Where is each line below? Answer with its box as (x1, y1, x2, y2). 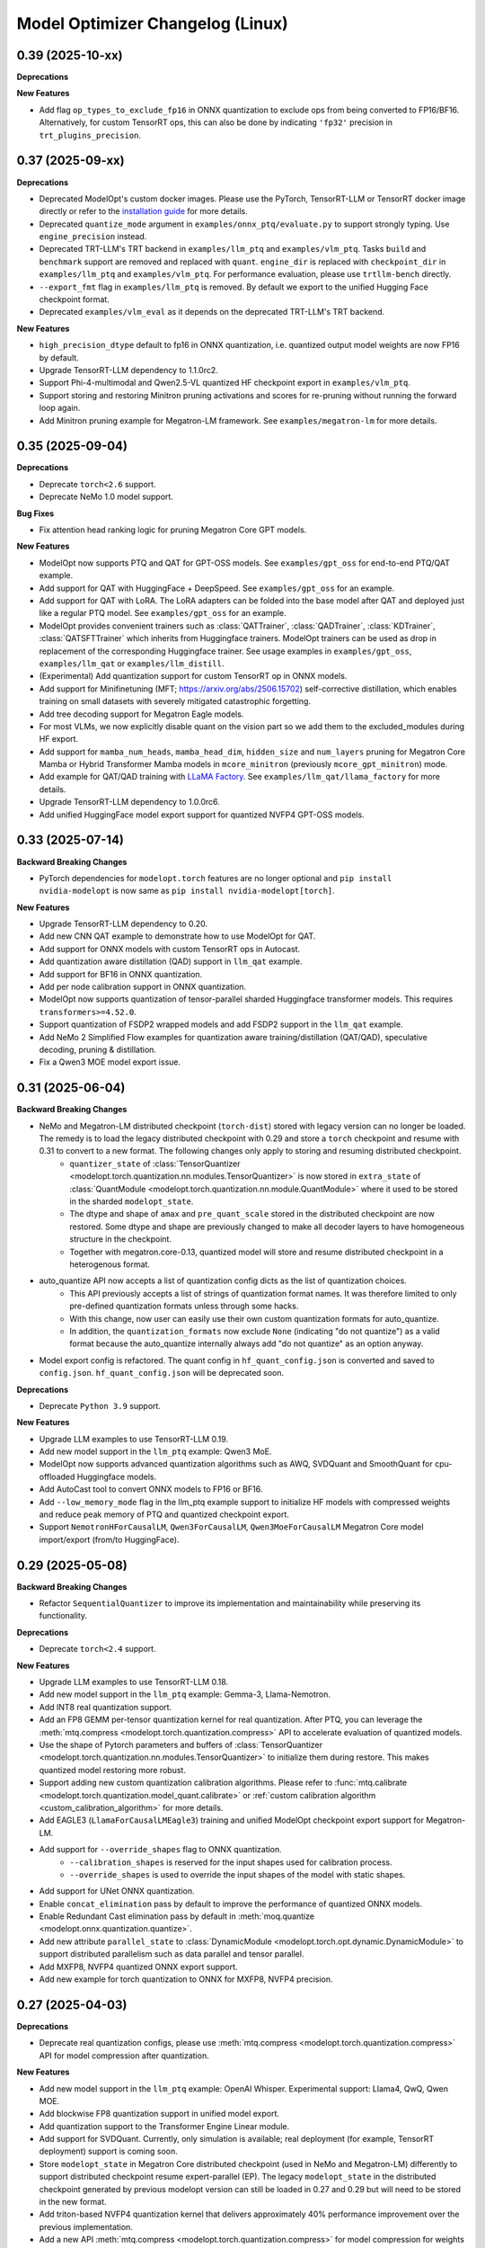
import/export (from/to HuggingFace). (39, 1534, 180, 1545)
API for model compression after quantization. (39, 2050, 210, 2061)
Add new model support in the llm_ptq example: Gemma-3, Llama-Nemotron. (39, 1689, 331, 1699)
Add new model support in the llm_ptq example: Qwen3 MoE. (39, 1446, 272, 1457)
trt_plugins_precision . (39, 129, 142, 140)
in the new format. (39, 2197, 107, 2208)
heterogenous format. (69, 1259, 150, 1270)
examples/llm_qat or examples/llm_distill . (39, 657, 225, 669)
